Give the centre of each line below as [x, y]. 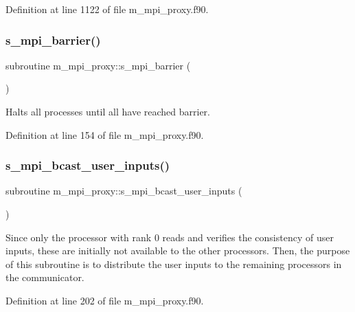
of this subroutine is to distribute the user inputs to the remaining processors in [174, 264]
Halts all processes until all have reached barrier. [108, 111]
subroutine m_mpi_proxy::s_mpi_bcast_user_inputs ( [124, 191]
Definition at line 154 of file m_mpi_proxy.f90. [105, 134]
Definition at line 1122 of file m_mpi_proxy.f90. [107, 9]
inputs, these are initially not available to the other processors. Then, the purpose [178, 250]
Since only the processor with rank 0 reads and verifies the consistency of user [170, 237]
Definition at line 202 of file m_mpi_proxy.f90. [105, 300]
